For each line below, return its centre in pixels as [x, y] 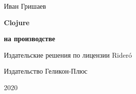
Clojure [17, 22]
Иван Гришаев [25, 6]
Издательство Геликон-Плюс [46, 71]
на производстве [29, 39]
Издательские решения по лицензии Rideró [68, 55]
